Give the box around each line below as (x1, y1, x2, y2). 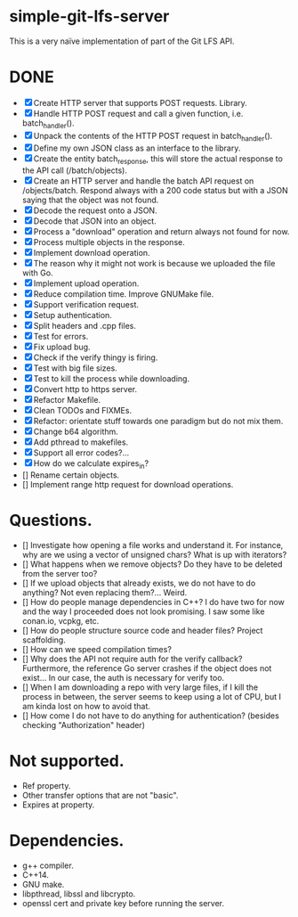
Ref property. (21, 780, 71, 790)
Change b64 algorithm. (33, 426, 118, 438)
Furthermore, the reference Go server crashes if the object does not (21, 663, 272, 674)
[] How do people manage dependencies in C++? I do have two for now (21, 597, 285, 607)
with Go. (21, 267, 53, 278)
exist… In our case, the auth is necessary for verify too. (21, 673, 225, 683)
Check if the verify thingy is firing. (33, 352, 158, 363)
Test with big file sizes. (33, 363, 117, 373)
